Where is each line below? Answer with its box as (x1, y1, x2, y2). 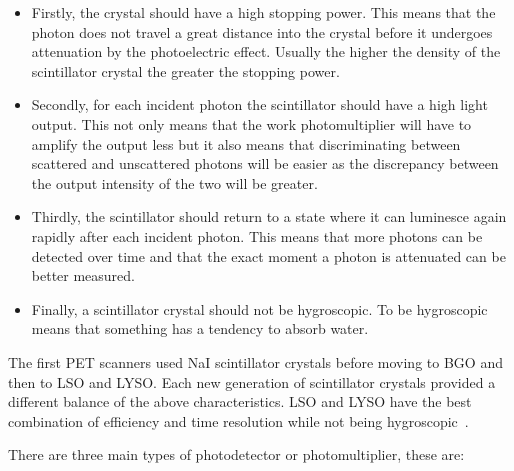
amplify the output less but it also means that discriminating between (31, 133, 461, 154)
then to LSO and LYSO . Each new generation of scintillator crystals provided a (8, 371, 496, 392)
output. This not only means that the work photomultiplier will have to (31, 113, 472, 134)
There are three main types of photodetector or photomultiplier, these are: (8, 444, 465, 465)
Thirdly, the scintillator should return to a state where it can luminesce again (31, 206, 507, 227)
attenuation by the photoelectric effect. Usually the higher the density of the (31, 41, 501, 62)
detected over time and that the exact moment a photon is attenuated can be (31, 245, 506, 266)
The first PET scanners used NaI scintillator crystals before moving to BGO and (8, 351, 503, 372)
